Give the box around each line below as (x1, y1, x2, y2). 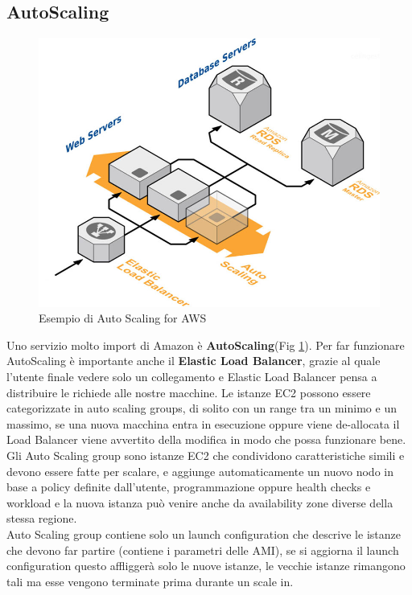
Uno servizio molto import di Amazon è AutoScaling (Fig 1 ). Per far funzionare (6, 336, 405, 353)
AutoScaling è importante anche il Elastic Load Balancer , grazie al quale (6, 352, 381, 369)
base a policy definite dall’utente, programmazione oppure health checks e (6, 478, 371, 495)
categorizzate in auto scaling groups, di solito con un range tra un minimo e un (6, 400, 397, 416)
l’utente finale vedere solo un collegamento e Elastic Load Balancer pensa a (6, 368, 377, 384)
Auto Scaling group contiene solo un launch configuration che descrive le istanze (6, 525, 401, 542)
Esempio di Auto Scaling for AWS (39, 310, 207, 326)
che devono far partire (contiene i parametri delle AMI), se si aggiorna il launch (6, 541, 399, 558)
